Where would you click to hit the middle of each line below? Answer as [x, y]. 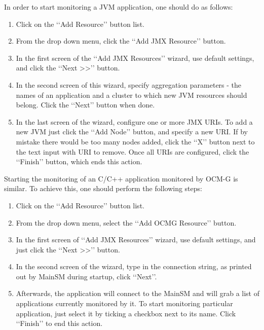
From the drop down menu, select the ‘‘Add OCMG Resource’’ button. [126, 222]
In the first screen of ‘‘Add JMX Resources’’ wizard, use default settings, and [136, 240]
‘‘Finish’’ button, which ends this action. [79, 161]
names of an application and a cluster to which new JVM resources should [131, 95]
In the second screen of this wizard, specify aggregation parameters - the [129, 84]
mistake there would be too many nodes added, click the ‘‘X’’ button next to [135, 141]
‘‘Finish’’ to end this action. [59, 323]
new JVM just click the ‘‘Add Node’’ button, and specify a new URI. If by [132, 132]
